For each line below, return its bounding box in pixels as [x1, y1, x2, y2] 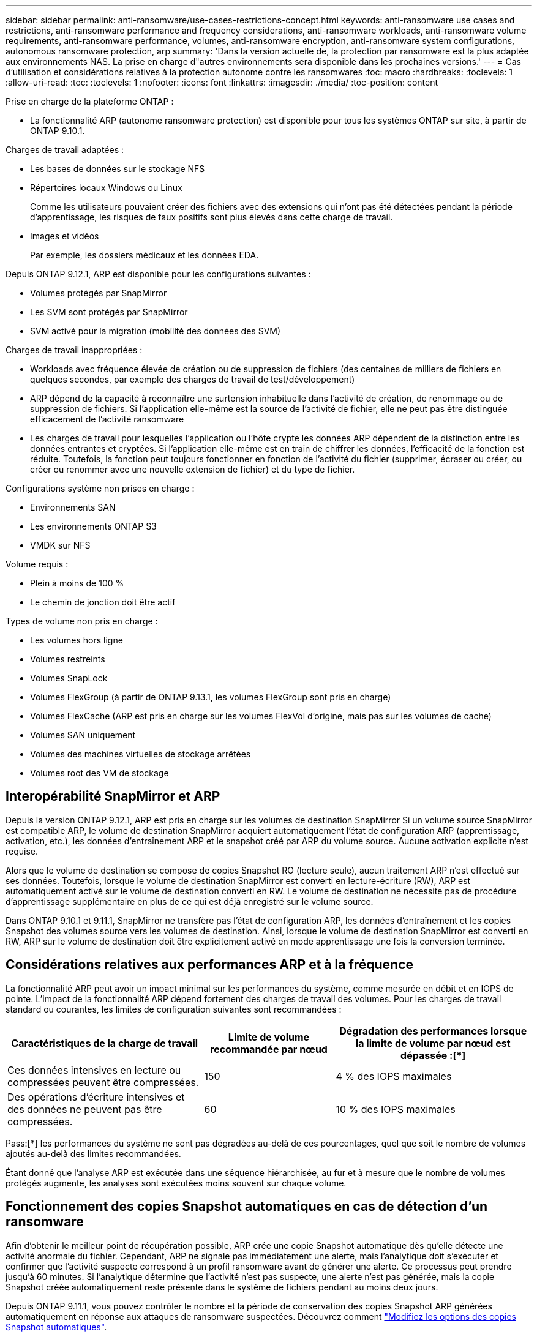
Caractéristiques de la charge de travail [11, 1036, 198, 1049]
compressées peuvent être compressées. [7, 1076, 199, 1088]
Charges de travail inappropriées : [6, 345, 143, 355]
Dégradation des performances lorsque [339, 1024, 527, 1037]
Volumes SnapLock [30, 673, 108, 683]
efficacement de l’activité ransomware [30, 414, 184, 424]
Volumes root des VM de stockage [30, 768, 169, 778]
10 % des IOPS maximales [336, 1103, 456, 1115]
